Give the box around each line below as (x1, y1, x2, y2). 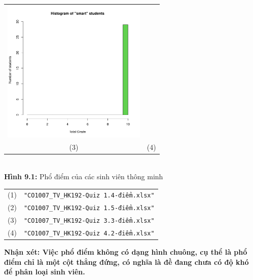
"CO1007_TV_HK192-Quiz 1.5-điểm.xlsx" (23, 205, 155, 212)
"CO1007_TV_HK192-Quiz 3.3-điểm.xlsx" (23, 217, 155, 225)
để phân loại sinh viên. (4, 266, 85, 277)
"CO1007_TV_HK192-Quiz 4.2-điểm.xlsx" (23, 230, 155, 237)
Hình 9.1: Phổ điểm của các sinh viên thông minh (4, 171, 163, 182)
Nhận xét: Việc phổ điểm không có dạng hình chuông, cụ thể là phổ (4, 247, 247, 257)
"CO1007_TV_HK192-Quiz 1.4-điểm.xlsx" (23, 192, 155, 199)
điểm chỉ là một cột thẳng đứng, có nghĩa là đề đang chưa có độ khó (4, 256, 249, 267)
